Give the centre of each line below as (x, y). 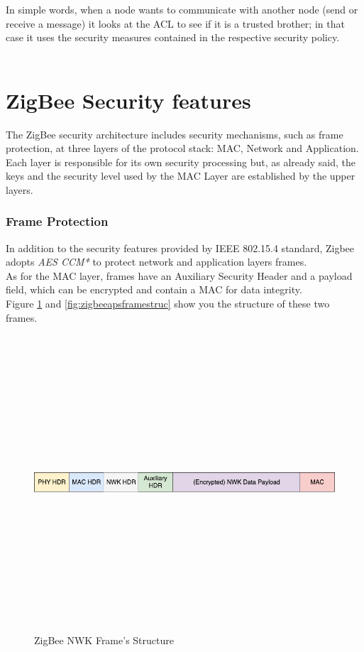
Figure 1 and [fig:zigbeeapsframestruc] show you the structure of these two (168, 304)
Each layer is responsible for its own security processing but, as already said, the (181, 162)
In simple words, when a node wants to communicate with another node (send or (182, 9)
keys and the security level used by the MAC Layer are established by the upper (181, 176)
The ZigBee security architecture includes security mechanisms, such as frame (175, 134)
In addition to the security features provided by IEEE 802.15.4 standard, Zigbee (180, 248)
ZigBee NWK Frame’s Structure (104, 640)
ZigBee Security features (128, 100)
